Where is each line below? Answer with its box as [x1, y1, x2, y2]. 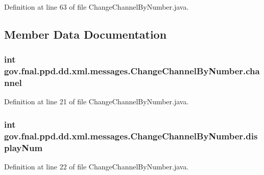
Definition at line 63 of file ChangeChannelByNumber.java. [4, 2, 189, 12]
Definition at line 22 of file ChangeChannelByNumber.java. [4, 161, 189, 172]
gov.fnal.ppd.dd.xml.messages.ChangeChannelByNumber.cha [4, 65, 260, 77]
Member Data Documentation [4, 26, 167, 42]
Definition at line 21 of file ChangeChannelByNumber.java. [4, 96, 189, 107]
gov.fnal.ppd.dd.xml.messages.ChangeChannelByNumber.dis [4, 129, 258, 142]
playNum [4, 141, 43, 154]
